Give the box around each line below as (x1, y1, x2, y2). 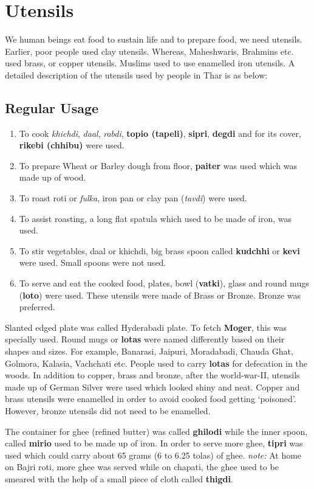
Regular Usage (5, 98, 99, 117)
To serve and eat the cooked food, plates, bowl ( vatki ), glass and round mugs (19, 277, 309, 290)
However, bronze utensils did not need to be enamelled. (5, 404, 211, 417)
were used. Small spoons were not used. (19, 256, 166, 269)
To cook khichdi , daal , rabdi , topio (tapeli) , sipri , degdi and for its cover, (19, 127, 301, 139)
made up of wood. (19, 171, 86, 184)
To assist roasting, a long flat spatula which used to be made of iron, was (19, 212, 292, 224)
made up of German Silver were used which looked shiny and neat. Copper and (5, 380, 300, 393)
